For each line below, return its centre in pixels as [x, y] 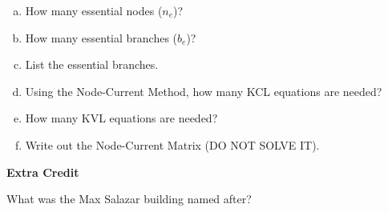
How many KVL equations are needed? [121, 118]
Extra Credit [43, 172]
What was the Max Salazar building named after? [129, 199]
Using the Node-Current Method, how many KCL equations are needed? [204, 91]
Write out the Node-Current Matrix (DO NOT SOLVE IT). [172, 144]
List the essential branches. [92, 64]
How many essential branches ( [101, 37]
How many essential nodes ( [94, 10]
